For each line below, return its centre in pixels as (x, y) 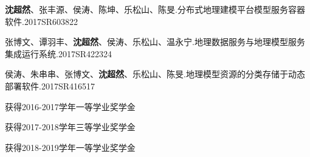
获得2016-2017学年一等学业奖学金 (70, 106)
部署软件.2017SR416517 (50, 85)
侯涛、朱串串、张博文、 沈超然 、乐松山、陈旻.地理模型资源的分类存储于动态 (155, 74)
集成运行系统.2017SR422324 (58, 53)
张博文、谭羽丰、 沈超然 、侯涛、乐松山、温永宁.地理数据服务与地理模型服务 (155, 42)
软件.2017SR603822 (41, 21)
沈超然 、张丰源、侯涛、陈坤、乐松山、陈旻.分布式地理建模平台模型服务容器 (155, 9)
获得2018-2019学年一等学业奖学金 (70, 147)
